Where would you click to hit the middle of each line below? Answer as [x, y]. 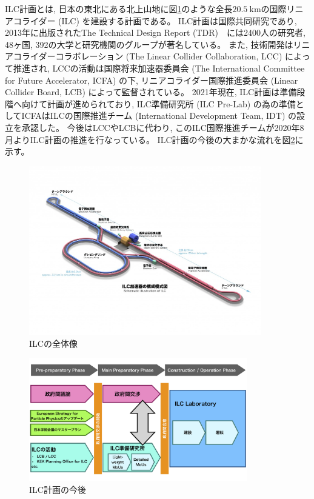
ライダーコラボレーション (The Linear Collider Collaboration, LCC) [152, 56]
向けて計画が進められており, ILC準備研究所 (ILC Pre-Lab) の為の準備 [159, 103]
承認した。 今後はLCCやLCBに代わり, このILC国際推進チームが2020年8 [163, 127]
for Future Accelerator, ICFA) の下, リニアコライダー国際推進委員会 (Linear [152, 80]
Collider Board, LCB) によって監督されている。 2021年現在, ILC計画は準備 [151, 92]
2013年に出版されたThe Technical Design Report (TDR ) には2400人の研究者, [155, 32]
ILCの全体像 [53, 343]
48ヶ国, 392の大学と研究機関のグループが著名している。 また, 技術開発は [149, 44]
